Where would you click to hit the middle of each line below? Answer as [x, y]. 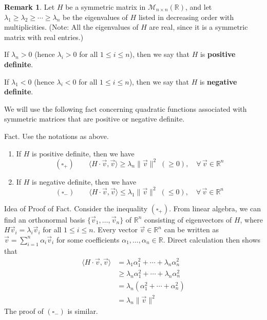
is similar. [83, 311]
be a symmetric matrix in [106, 7]
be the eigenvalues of [95, 17]
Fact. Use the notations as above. [56, 136]
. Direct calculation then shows [212, 239]
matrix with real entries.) [44, 37]
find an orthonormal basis [45, 219]
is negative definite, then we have [84, 181]
